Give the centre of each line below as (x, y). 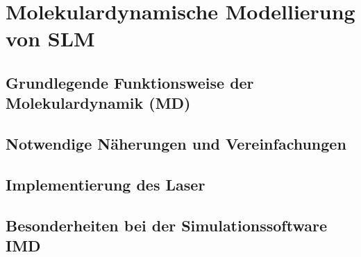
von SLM (50, 38)
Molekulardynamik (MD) (98, 103)
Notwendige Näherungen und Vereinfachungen (176, 144)
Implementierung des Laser (106, 184)
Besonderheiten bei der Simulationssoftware (166, 225)
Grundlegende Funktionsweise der (130, 82)
